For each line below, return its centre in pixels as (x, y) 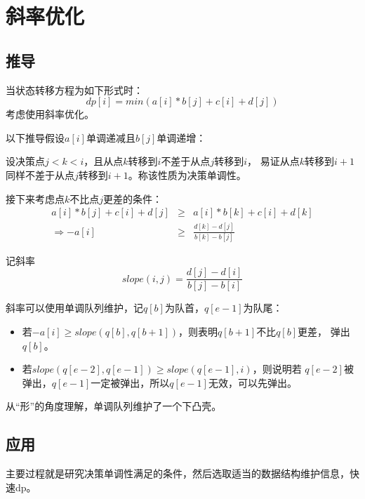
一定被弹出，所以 (130, 382)
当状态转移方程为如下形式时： (74, 89)
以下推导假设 (35, 137)
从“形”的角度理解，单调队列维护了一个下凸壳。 (114, 406)
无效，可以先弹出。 (252, 382)
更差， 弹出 (324, 332)
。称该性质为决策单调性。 (187, 174)
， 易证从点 (273, 161)
